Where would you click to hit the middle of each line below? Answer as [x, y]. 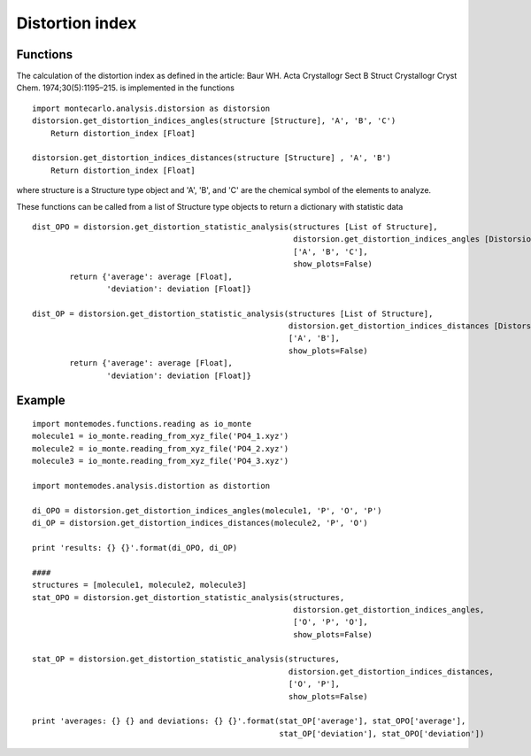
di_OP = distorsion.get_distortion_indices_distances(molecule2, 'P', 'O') [200, 523]
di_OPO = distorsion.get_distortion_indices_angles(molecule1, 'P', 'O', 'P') [207, 510]
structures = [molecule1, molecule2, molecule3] [139, 585]
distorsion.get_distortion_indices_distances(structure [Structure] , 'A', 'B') [212, 158]
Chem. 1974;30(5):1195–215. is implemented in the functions [125, 88]
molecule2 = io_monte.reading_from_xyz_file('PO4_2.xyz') [161, 448]
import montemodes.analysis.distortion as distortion [151, 486]
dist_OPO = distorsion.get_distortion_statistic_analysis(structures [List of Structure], [235, 227]
